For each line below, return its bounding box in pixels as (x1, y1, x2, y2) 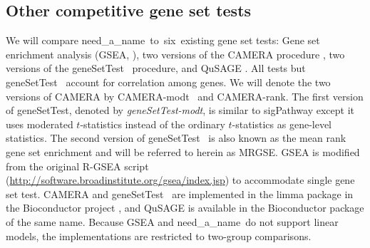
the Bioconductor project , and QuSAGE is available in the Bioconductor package (6, 200, 364, 215)
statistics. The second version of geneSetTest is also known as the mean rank (6, 130, 346, 145)
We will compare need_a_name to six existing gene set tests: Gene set (6, 33, 320, 48)
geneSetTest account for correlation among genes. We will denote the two (6, 74, 331, 89)
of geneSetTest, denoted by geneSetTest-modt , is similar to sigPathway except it (6, 103, 355, 118)
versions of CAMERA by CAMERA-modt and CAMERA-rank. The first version (6, 88, 364, 103)
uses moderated (6, 116, 73, 131)
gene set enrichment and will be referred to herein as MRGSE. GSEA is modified (6, 144, 360, 159)
